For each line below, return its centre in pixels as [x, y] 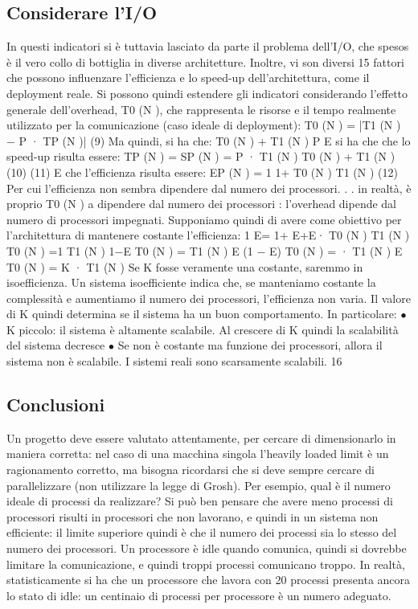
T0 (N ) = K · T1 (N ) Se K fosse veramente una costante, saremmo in [185, 266]
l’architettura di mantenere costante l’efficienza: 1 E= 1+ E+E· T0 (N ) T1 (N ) [208, 235]
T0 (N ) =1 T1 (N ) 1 [61, 250]
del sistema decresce [56, 345]
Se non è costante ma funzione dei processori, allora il [250, 345]
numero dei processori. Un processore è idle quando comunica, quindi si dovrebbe [207, 548]
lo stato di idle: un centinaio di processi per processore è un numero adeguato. [199, 595]
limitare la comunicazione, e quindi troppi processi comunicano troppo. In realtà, [206, 564]
